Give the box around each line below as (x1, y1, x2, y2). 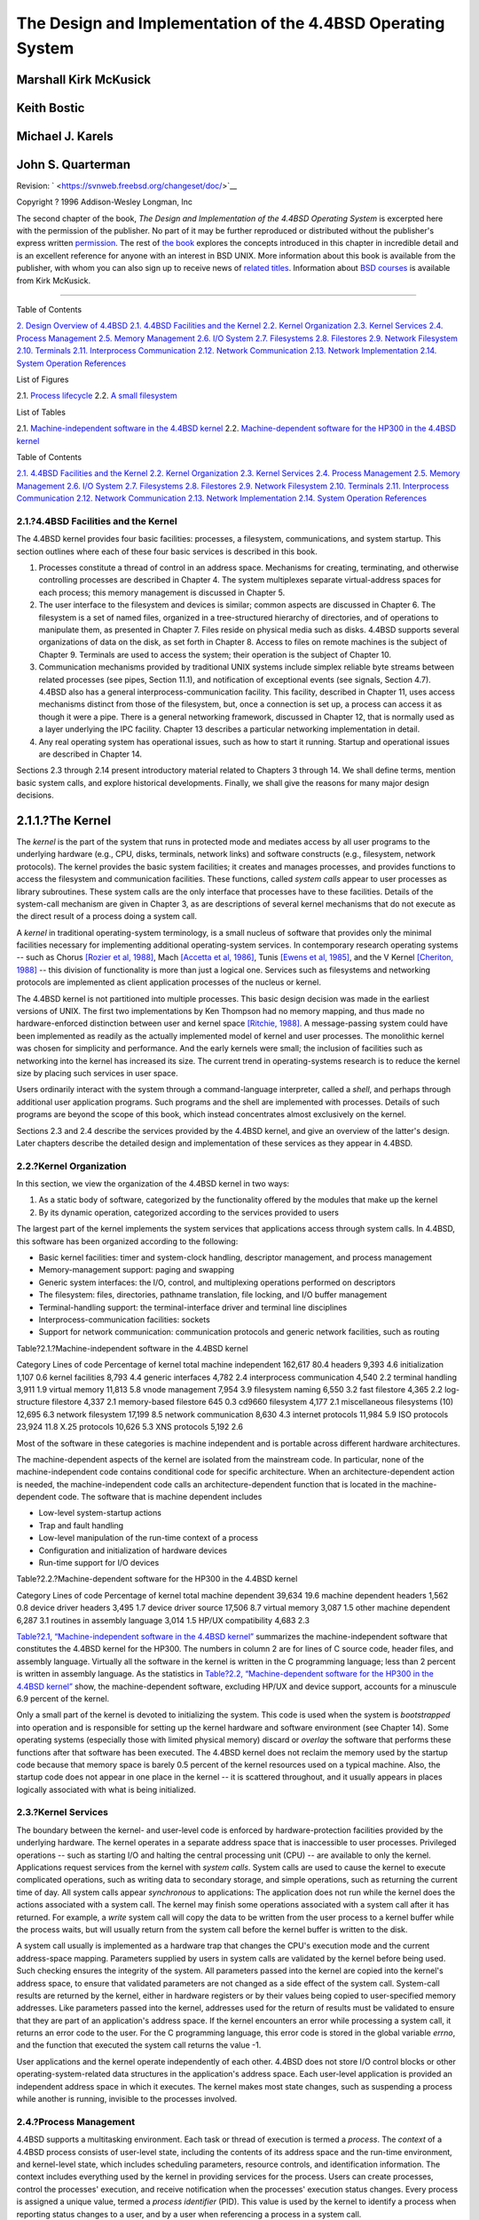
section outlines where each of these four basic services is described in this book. (16, 546, 318, 557)
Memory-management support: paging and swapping (38, 1265, 235, 1275)
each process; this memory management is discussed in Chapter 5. (38, 587, 286, 598)
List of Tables (16, 407, 67, 417)
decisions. (16, 790, 54, 801)
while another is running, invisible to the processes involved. (16, 2094, 238, 2105)
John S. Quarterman (16, 156, 131, 172)
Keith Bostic (16, 100, 85, 115)
